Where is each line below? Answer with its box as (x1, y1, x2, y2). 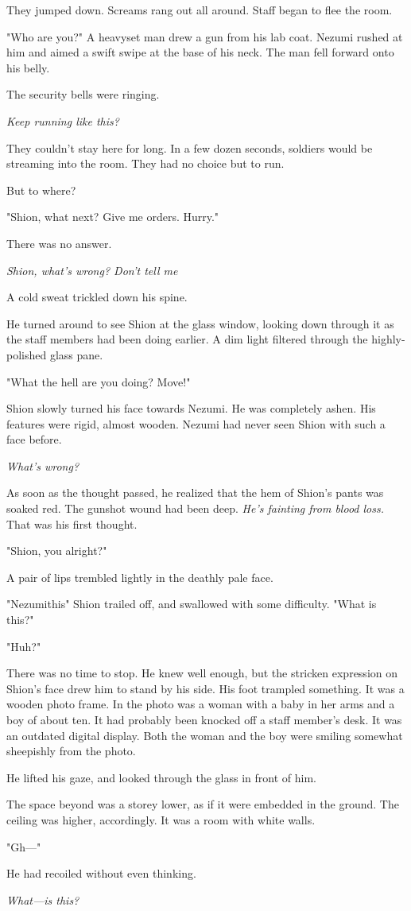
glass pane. (49, 346, 103, 362)
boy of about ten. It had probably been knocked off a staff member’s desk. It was (6, 711, 402, 727)
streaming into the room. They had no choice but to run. (6, 155, 285, 172)
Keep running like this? (6, 112, 119, 129)
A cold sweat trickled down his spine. (6, 289, 188, 305)
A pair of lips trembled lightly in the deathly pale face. (6, 568, 273, 585)
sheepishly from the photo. (6, 742, 136, 759)
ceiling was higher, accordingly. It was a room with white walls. (6, 811, 316, 828)
